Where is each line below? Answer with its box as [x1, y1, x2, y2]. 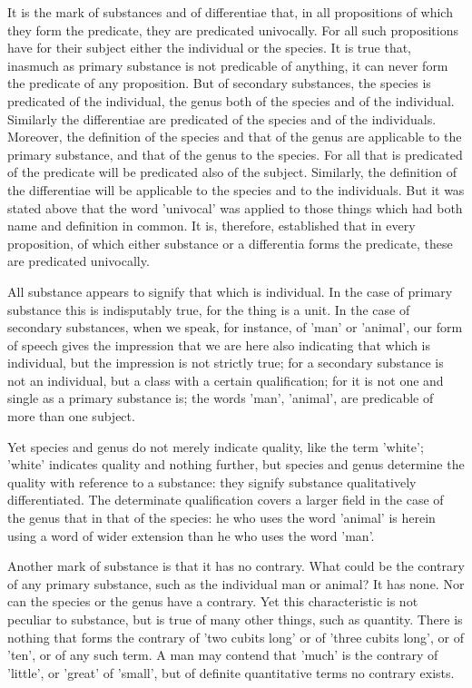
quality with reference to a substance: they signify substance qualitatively [7, 472, 417, 491]
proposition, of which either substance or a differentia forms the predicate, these [7, 233, 453, 252]
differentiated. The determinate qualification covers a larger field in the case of [7, 490, 444, 509]
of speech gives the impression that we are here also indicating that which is [7, 335, 431, 354]
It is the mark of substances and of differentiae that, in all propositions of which [7, 3, 453, 21]
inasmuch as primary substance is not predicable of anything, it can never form [7, 55, 448, 74]
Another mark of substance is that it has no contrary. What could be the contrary [7, 556, 465, 575]
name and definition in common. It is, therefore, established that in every [7, 216, 416, 235]
